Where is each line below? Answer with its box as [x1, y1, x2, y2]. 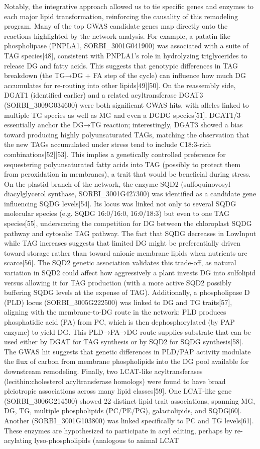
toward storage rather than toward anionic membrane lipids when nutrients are [4, 247, 247, 258]
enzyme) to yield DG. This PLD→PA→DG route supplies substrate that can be [4, 326, 251, 337]
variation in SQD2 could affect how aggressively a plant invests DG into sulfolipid [4, 267, 256, 278]
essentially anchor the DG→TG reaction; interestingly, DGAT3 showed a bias [4, 119, 243, 130]
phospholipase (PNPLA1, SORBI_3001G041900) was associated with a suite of [4, 40, 248, 51]
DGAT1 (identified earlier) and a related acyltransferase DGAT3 [4, 90, 203, 100]
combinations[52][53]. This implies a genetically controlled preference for [4, 148, 226, 159]
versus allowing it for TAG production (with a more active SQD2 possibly [4, 277, 232, 287]
